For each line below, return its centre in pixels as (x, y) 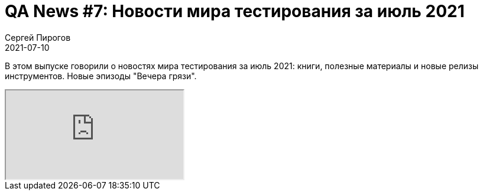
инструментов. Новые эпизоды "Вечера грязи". (101, 76)
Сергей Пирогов (38, 37)
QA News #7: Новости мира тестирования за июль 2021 (235, 11)
